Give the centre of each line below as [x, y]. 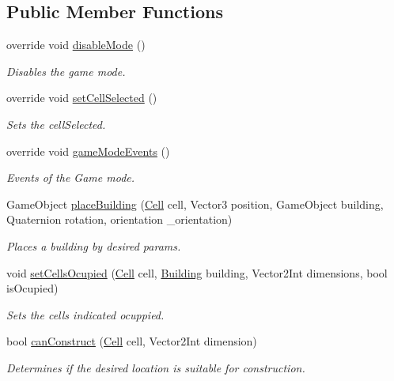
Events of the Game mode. [71, 177]
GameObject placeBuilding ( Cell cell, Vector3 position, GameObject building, [195, 204]
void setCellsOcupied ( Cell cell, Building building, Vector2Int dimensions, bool [197, 272]
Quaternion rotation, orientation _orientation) [119, 219]
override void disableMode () [76, 45]
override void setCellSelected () [82, 98]
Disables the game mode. [66, 71]
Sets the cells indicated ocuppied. [85, 314]
